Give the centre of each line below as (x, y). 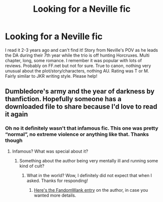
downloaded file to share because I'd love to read (81, 107)
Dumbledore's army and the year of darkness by (80, 91)
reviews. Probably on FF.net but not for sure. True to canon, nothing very (78, 66)
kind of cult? (32, 166)
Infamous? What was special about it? (50, 151)
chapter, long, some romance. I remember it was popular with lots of (73, 60)
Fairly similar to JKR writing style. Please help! (51, 76)
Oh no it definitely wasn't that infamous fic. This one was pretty (82, 128)
